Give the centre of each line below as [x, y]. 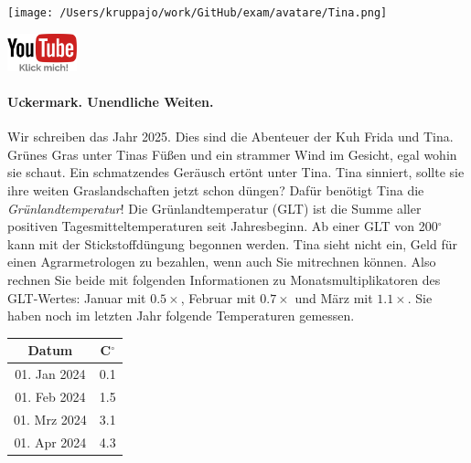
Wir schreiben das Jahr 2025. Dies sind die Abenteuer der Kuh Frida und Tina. [230, 137]
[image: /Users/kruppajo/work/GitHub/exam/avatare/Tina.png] [198, 13]
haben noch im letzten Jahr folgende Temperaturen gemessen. [181, 316]
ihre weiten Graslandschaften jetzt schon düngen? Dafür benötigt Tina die [216, 190]
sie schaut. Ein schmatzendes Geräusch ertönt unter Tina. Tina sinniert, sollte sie [236, 172]
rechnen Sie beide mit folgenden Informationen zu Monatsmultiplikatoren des [224, 280]
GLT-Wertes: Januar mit [77, 297]
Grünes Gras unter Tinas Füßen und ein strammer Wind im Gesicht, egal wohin [232, 154]
